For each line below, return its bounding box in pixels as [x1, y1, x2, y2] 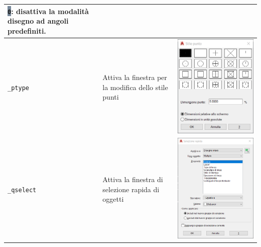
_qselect [8, 186, 37, 194]
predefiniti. [8, 25, 46, 36]
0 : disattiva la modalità [8, 6, 89, 16]
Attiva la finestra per [102, 71, 167, 82]
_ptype [8, 84, 29, 92]
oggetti [102, 194, 124, 204]
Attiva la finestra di [102, 174, 163, 184]
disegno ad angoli [8, 16, 69, 26]
